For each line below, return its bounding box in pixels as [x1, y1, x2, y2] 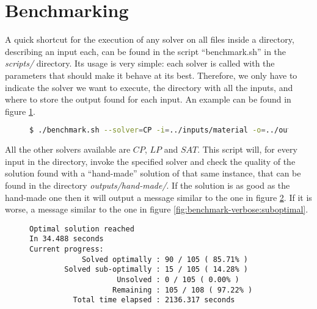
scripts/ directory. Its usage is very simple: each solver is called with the [5, 57, 275, 70]
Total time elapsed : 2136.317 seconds [73, 296, 235, 305]
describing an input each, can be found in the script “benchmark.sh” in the [5, 45, 286, 57]
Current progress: [29, 245, 104, 254]
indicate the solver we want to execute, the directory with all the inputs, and [5, 81, 293, 93]
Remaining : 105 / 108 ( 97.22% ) [112, 285, 253, 294]
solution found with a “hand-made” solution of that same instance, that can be [5, 167, 301, 180]
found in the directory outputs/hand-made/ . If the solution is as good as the [5, 178, 290, 191]
